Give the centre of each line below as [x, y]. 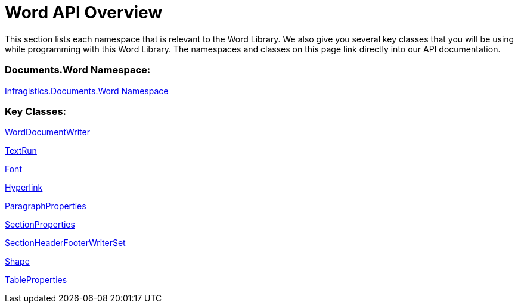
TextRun [21, 151]
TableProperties [36, 280]
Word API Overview [84, 13]
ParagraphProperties [46, 206]
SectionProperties [40, 225]
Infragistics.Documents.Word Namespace [87, 91]
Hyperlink [24, 188]
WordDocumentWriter [47, 132]
